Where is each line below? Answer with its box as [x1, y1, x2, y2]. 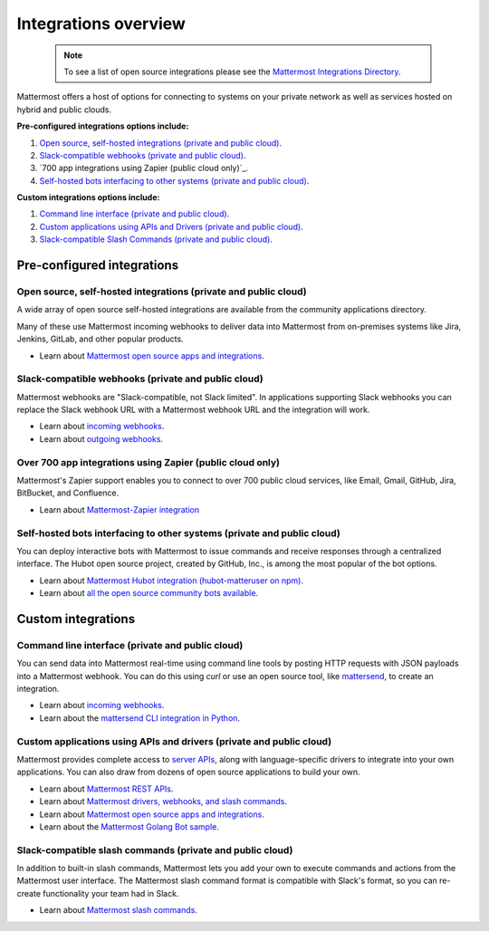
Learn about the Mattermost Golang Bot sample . [39, 821, 219, 832]
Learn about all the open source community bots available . [39, 588, 258, 599]
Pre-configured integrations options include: [16, 120, 189, 131]
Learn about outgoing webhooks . [39, 433, 163, 444]
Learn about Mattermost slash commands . [39, 905, 198, 916]
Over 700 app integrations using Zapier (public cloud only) [16, 456, 281, 468]
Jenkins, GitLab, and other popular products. [16, 333, 185, 344]
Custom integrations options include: [16, 192, 160, 203]
